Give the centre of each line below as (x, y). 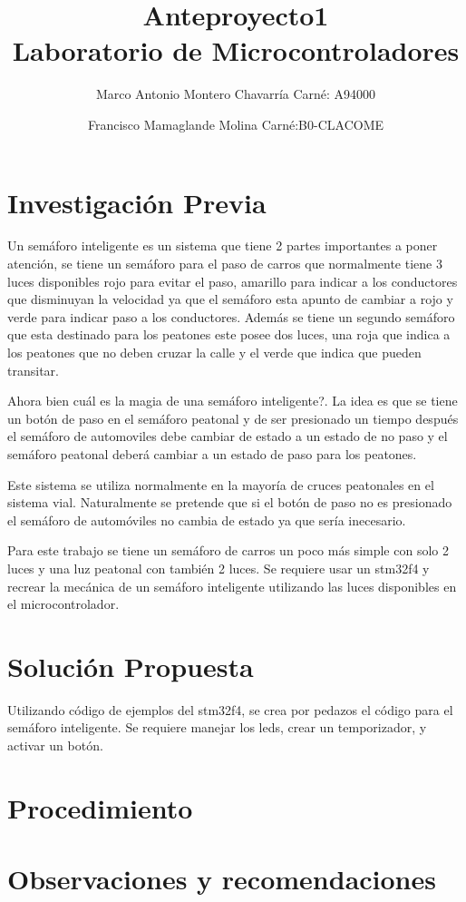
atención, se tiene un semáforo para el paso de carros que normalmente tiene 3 (225, 264)
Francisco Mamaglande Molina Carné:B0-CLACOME (236, 124)
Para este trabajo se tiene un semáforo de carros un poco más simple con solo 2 (228, 550)
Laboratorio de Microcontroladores (236, 50)
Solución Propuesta (131, 666)
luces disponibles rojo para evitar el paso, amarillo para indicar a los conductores (233, 281)
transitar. (33, 370)
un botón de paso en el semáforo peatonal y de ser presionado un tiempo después (233, 418)
